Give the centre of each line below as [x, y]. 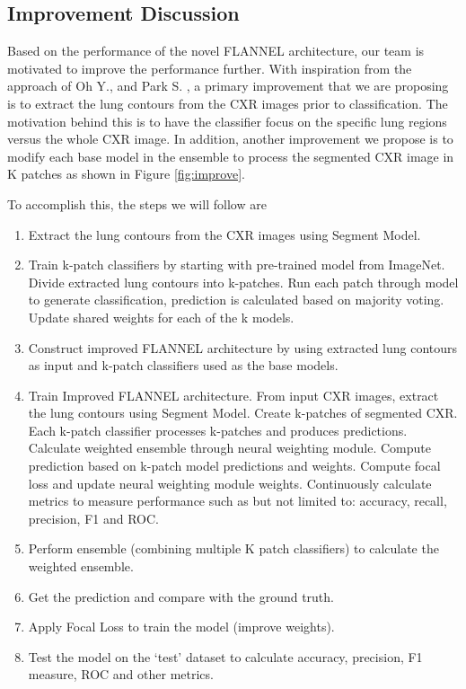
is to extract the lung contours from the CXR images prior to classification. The [228, 103]
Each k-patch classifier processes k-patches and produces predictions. [218, 430]
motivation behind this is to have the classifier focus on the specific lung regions [227, 121]
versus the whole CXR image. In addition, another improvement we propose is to [230, 139]
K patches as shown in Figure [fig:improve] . [126, 174]
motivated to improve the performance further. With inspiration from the [210, 68]
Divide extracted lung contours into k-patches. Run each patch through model [243, 282]
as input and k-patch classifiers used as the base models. [183, 365]
